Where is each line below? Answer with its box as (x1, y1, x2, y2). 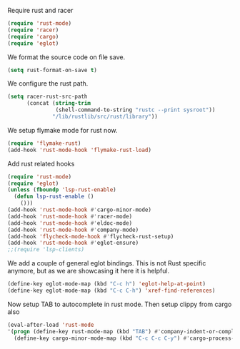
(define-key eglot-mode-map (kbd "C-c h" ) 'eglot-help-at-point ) (7, 280, 206, 288)
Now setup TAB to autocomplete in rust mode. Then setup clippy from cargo (7, 300, 232, 308)
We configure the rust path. (7, 79, 89, 88)
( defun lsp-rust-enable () (14, 193, 94, 201)
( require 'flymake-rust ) (7, 139, 81, 147)
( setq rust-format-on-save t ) (7, 66, 98, 74)
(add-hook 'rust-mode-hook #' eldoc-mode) (7, 219, 133, 227)
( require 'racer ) (7, 26, 59, 34)
